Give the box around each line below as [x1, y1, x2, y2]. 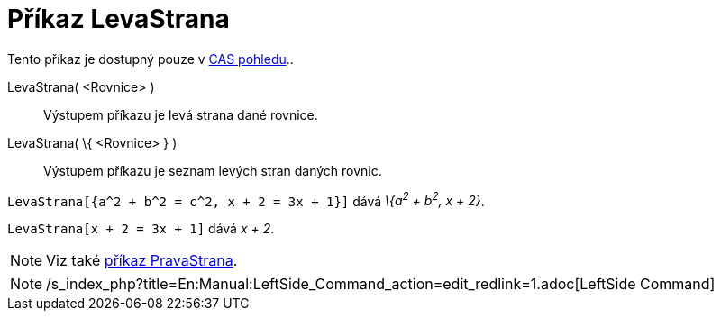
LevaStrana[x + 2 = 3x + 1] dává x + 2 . [7, 221, 275, 237]
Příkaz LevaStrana [7, 4, 230, 34]
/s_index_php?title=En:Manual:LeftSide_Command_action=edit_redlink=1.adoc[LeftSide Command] [46, 275, 716, 294]
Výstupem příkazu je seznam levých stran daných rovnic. [43, 162, 382, 178]
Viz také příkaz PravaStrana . [46, 251, 238, 270]
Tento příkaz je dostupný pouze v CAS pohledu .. [7, 50, 294, 67]
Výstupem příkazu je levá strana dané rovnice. [43, 106, 318, 123]
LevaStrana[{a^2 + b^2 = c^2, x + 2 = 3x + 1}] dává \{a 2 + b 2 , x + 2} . [7, 190, 485, 209]
